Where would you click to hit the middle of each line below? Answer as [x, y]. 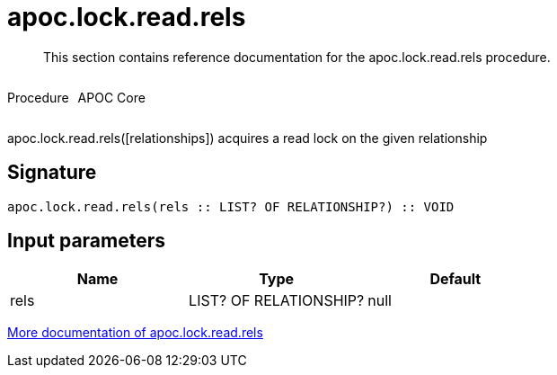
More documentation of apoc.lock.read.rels [135, 333]
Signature [52, 173]
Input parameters [87, 241]
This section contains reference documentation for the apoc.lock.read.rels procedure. [297, 57]
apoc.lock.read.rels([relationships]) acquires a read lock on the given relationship [248, 138]
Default [455, 279]
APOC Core [111, 97]
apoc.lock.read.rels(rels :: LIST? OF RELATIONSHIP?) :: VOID [231, 206]
